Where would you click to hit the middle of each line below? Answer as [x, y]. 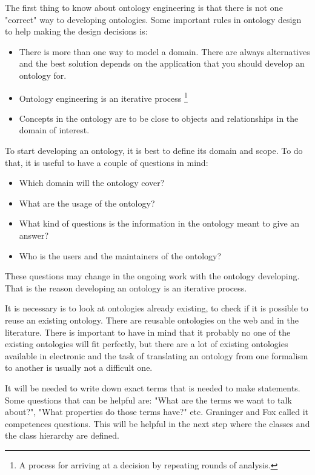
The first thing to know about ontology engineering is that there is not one [144, 7]
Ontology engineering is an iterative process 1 [103, 97]
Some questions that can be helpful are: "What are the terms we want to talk [148, 400]
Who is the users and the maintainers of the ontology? [120, 255]
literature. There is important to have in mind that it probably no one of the [148, 332]
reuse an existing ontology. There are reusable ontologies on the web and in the [152, 320]
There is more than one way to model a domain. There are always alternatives [164, 51]
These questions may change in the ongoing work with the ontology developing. [152, 276]
